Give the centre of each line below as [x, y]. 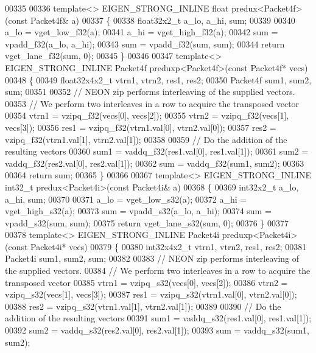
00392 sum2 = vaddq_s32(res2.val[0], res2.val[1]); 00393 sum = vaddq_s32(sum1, [157, 330]
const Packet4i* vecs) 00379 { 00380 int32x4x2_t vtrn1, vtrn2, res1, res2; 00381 [157, 246]
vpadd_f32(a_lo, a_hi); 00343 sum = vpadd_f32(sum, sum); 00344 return [145, 44]
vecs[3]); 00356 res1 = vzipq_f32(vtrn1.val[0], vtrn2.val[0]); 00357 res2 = [141, 127]
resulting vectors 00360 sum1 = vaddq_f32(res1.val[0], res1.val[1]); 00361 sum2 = [157, 151]
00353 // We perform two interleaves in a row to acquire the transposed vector [152, 103]
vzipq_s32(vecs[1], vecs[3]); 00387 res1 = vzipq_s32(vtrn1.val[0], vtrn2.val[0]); [151, 294]
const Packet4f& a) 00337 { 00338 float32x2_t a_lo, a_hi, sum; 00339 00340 [152, 20]
